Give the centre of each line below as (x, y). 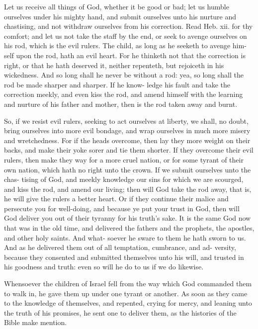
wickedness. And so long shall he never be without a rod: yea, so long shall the (124, 75)
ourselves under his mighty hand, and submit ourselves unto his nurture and (120, 16)
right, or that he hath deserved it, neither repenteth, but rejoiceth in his (114, 65)
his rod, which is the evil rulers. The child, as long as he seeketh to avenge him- (125, 45)
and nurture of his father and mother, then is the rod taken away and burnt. (121, 104)
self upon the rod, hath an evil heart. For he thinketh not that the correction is (125, 55)
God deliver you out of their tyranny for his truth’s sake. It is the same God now (128, 218)
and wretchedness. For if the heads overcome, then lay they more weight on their (127, 140)
